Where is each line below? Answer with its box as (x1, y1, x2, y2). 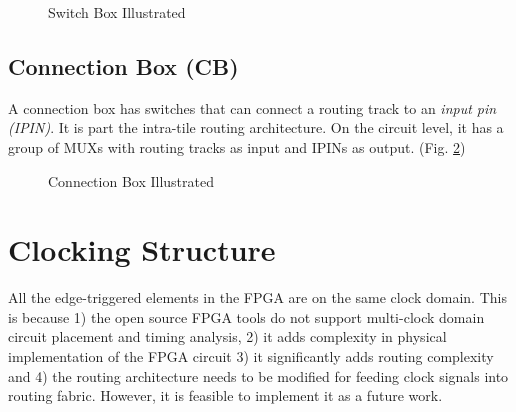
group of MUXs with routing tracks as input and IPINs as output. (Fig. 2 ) (8, 136, 466, 157)
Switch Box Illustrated (48, 2, 186, 22)
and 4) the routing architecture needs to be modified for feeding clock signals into (8, 365, 509, 386)
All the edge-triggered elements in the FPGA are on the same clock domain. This (8, 287, 507, 308)
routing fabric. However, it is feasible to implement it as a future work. (8, 385, 443, 406)
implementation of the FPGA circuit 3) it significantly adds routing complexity (8, 346, 494, 367)
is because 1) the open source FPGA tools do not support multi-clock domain (8, 306, 485, 327)
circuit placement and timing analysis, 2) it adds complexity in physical (8, 326, 447, 347)
